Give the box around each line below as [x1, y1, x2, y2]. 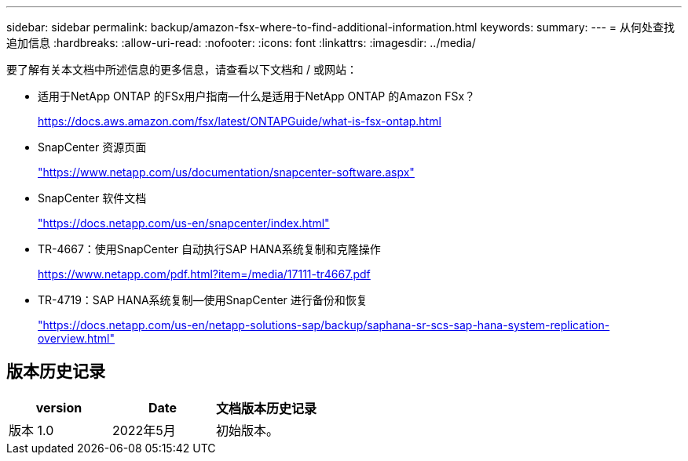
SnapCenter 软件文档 [38, 191, 147, 205]
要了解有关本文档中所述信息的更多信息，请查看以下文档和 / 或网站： [6, 63, 357, 76]
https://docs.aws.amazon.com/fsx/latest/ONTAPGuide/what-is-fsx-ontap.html [38, 114, 441, 128]
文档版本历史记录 [216, 400, 317, 416]
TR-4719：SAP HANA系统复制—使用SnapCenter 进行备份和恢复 [38, 293, 368, 307]
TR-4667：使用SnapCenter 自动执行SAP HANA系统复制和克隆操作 [38, 242, 381, 256]
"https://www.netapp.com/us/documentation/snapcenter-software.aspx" [38, 165, 415, 179]
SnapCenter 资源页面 [38, 140, 147, 154]
